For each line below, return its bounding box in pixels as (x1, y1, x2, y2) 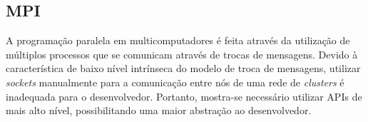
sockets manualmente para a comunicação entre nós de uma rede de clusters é (6, 74, 344, 89)
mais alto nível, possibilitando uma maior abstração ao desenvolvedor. (6, 103, 312, 118)
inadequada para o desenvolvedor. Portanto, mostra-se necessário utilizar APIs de (6, 88, 362, 103)
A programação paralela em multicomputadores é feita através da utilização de (6, 33, 350, 48)
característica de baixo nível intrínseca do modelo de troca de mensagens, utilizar (6, 61, 361, 76)
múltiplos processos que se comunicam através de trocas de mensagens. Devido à (6, 46, 358, 61)
